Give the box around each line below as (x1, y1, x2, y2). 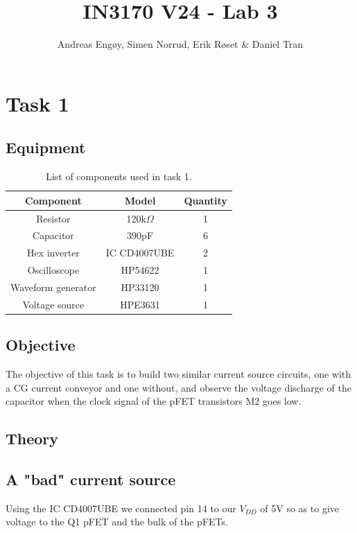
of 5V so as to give (260, 500, 339, 515)
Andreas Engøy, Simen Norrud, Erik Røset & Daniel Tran (57, 37, 304, 51)
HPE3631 (120, 297, 160, 311)
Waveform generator (10, 279, 96, 294)
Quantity (184, 193, 227, 207)
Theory (6, 428, 59, 449)
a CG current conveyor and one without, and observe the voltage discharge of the (6, 380, 351, 394)
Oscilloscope (27, 263, 80, 277)
